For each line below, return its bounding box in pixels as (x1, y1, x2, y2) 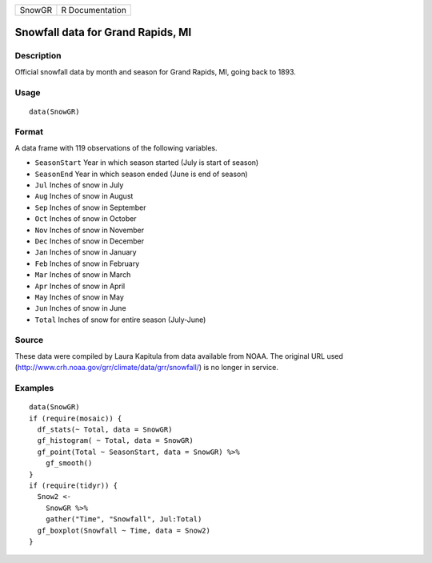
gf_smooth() (45, 459, 93, 468)
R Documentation (61, 5, 127, 15)
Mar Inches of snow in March (34, 270, 131, 279)
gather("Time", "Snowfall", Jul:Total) (45, 515, 202, 524)
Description (14, 50, 62, 62)
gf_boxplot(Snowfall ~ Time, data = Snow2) (37, 525, 211, 535)
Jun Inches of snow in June (34, 304, 127, 313)
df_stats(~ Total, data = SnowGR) (37, 424, 173, 434)
